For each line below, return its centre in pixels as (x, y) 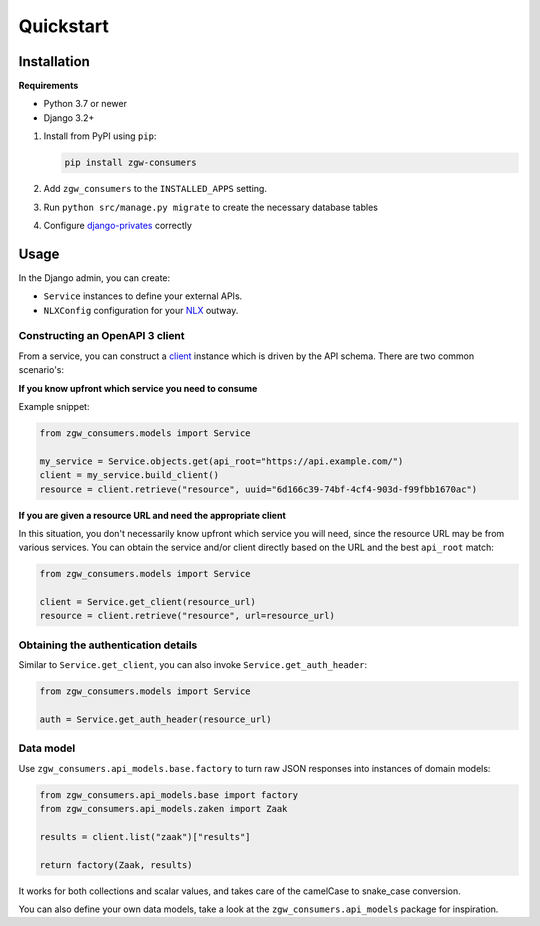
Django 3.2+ (69, 117)
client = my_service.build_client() (129, 475)
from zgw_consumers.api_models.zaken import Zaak (163, 809)
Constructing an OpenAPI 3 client (101, 336)
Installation (54, 61)
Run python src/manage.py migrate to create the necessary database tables (211, 207)
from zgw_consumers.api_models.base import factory (169, 794)
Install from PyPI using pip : (100, 136)
